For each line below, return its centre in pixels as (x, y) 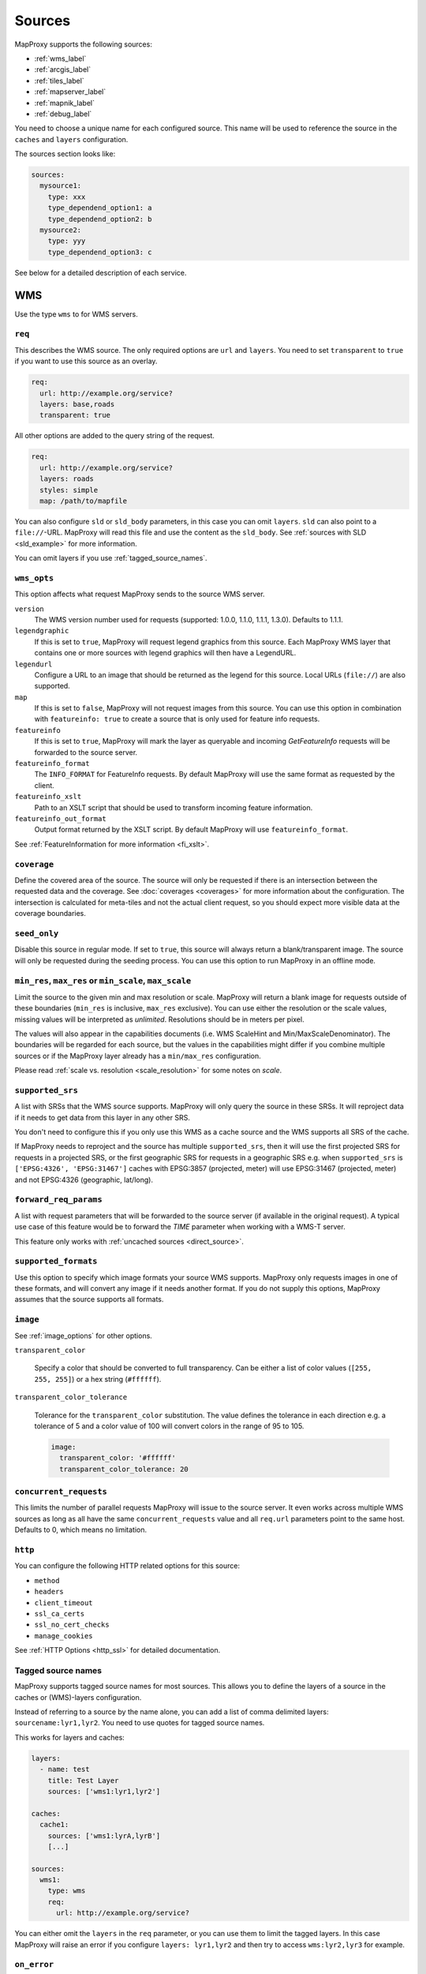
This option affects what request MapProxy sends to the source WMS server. (140, 594)
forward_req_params (58, 1200)
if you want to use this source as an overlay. (86, 361)
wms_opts (34, 578)
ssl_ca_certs (60, 1614)
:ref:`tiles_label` (59, 81)
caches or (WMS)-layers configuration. (78, 1697)
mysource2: (61, 230)
